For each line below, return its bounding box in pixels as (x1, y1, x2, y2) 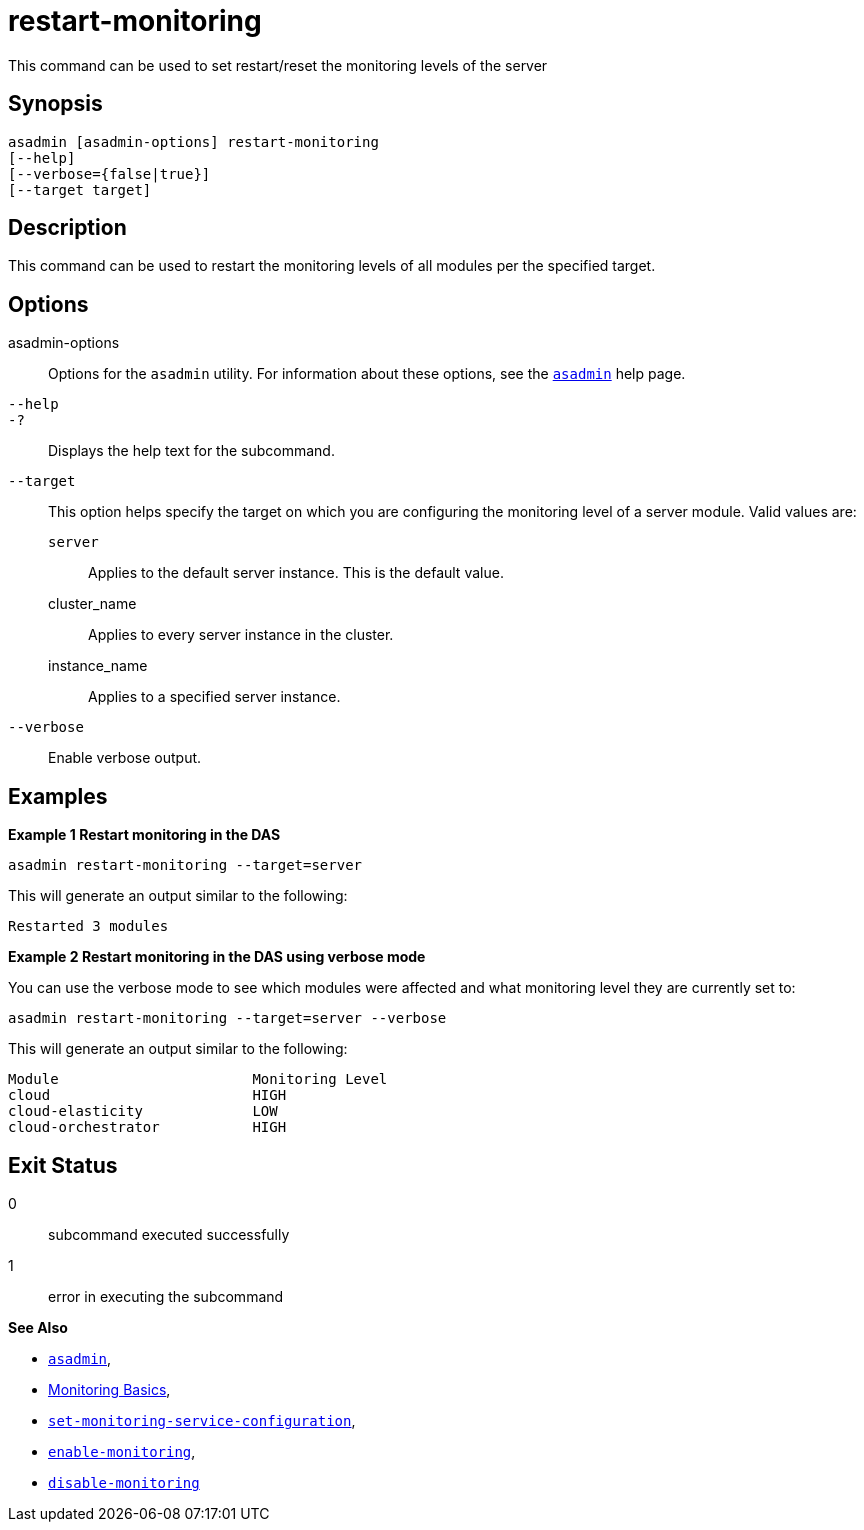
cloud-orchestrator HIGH (8, 1119, 287, 1136)
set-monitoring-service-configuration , (48, 1411, 356, 1429)
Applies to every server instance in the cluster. (88, 626, 394, 644)
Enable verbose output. (48, 749, 202, 767)
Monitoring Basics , (48, 1380, 171, 1398)
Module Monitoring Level (8, 1071, 388, 1088)
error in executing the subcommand (48, 1287, 284, 1305)
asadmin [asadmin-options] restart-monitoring (8, 133, 379, 150)
